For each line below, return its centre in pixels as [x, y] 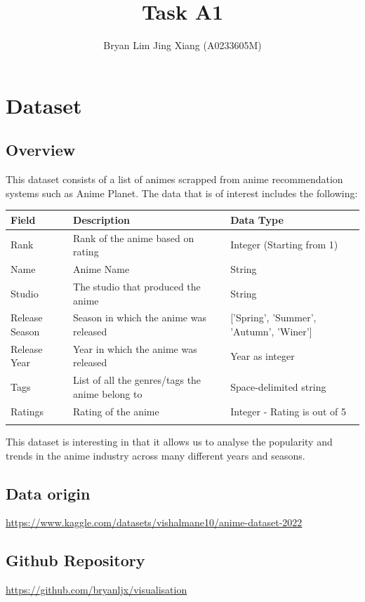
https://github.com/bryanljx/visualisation [97, 590]
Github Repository [75, 560]
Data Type [257, 219]
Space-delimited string [278, 387]
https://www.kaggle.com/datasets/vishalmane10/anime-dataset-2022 [154, 522]
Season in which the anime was [140, 317]
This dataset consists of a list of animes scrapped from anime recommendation [174, 179]
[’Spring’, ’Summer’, [273, 317]
